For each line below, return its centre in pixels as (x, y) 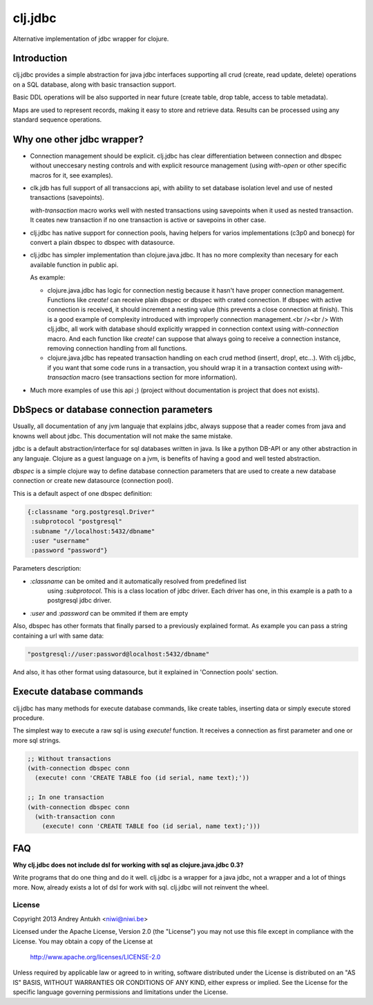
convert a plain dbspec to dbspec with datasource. (103, 243)
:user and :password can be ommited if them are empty (109, 613)
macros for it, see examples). (71, 175)
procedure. (29, 718)
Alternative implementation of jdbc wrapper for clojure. (91, 39)
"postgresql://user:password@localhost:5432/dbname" (118, 654)
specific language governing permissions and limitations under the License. (120, 992)
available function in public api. (74, 265)
